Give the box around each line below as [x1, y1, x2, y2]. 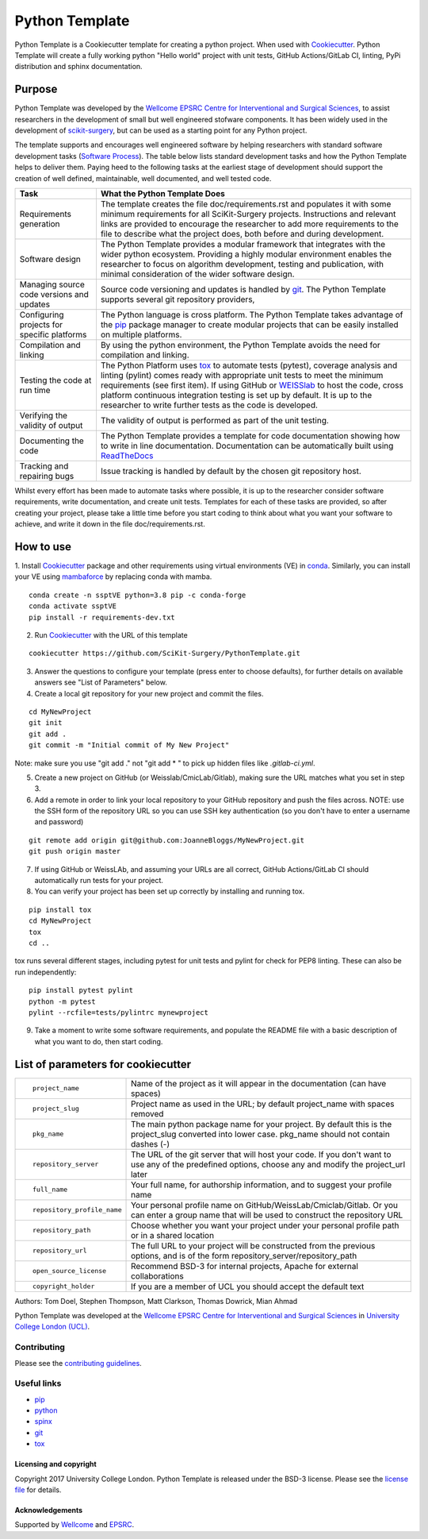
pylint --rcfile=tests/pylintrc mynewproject [29, 1008, 209, 1016]
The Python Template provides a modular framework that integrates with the [100, 238, 386, 249]
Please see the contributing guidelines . [14, 1358, 142, 1367]
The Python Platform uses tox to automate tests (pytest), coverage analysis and [100, 360, 398, 371]
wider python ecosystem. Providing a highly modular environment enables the [100, 249, 392, 260]
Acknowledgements [14, 1506, 83, 1515]
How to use [14, 540, 71, 553]
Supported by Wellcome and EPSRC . [14, 1520, 135, 1529]
